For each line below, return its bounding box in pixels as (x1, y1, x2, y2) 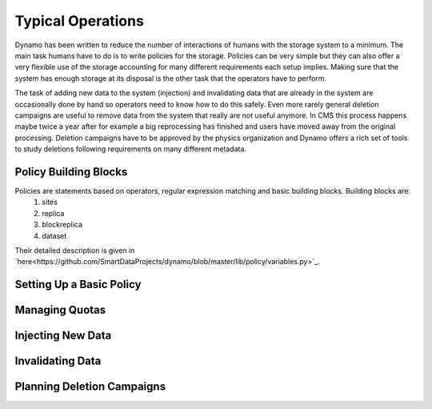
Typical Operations (14, 12, 144, 30)
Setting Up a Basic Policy (14, 278, 142, 291)
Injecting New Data (14, 329, 112, 343)
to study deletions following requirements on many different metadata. (14, 144, 247, 154)
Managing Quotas (14, 303, 106, 317)
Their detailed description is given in (14, 245, 135, 255)
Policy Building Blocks (14, 165, 128, 178)
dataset (42, 231, 67, 240)
